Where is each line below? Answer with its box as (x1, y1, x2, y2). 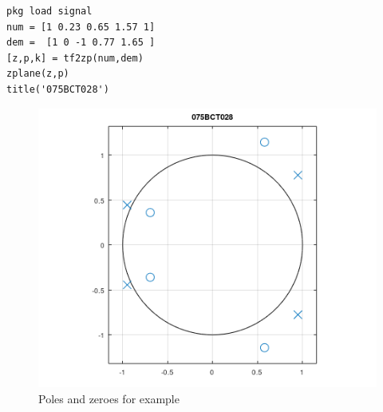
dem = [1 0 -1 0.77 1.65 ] (6, 37, 156, 49)
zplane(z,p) (6, 68, 69, 80)
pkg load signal (6, 6, 93, 17)
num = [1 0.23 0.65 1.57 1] (6, 21, 156, 33)
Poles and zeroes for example (38, 390, 180, 406)
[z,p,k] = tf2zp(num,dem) (6, 52, 144, 64)
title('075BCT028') (6, 83, 109, 95)
